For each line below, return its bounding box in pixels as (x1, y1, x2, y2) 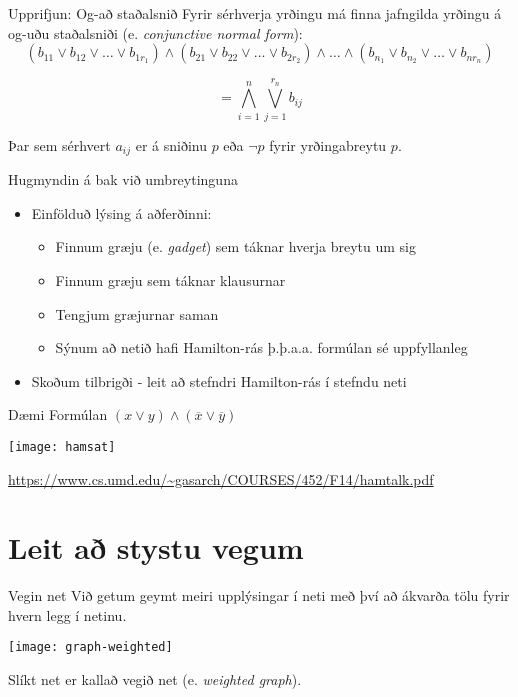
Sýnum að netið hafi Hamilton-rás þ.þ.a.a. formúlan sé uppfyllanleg (55, 337, 468, 358)
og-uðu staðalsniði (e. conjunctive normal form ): (8, 22, 303, 43)
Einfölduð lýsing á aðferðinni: (31, 202, 212, 223)
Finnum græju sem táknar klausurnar (55, 269, 286, 290)
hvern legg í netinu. (8, 604, 127, 625)
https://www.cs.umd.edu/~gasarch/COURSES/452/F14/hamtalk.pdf (8, 468, 434, 489)
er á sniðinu (135, 134, 207, 155)
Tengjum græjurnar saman (55, 303, 219, 324)
